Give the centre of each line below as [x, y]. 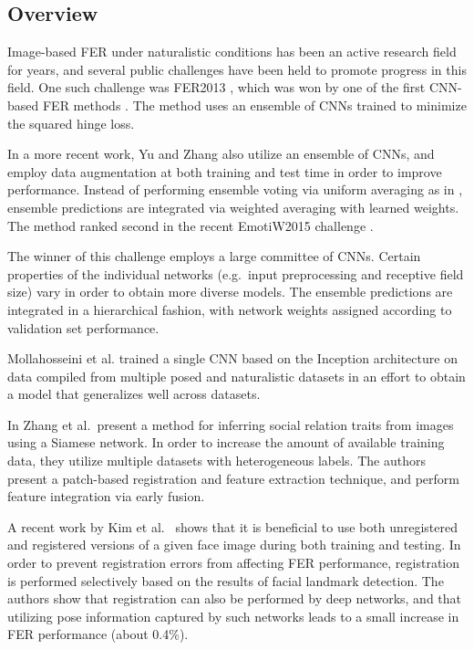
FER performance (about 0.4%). [98, 634]
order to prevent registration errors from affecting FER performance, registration [234, 563]
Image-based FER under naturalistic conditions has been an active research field [232, 52]
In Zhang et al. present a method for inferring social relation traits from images [231, 424]
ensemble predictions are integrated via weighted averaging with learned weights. [233, 207]
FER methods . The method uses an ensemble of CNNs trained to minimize [254, 105]
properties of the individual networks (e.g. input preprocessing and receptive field [236, 273]
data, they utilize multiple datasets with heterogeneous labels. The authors [216, 461]
